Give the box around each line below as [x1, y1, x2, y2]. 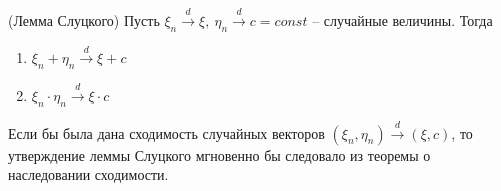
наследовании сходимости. [8, 164, 169, 185]
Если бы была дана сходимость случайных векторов [8, 122, 325, 143]
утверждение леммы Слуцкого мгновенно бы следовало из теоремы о [8, 144, 431, 165]
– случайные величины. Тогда [312, 9, 493, 30]
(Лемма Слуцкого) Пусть [8, 9, 160, 30]
